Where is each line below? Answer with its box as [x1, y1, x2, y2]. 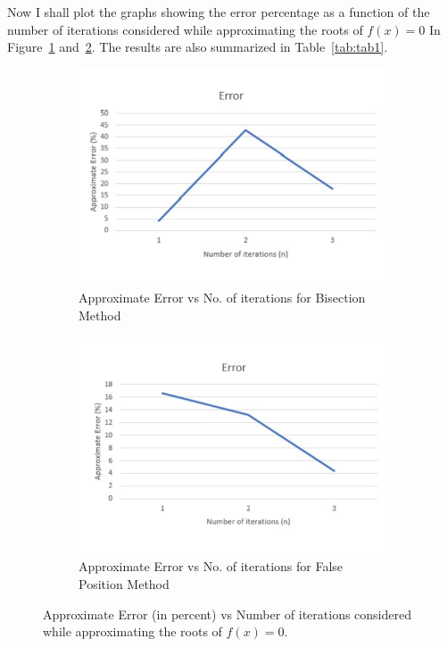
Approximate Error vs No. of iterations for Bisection [79, 288, 366, 307]
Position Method [79, 574, 170, 593]
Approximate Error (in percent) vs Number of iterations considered [43, 604, 411, 623]
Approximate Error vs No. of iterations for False [79, 557, 344, 576]
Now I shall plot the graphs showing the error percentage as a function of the [7, 3, 430, 21]
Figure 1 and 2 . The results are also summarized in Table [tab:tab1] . [7, 37, 388, 56]
